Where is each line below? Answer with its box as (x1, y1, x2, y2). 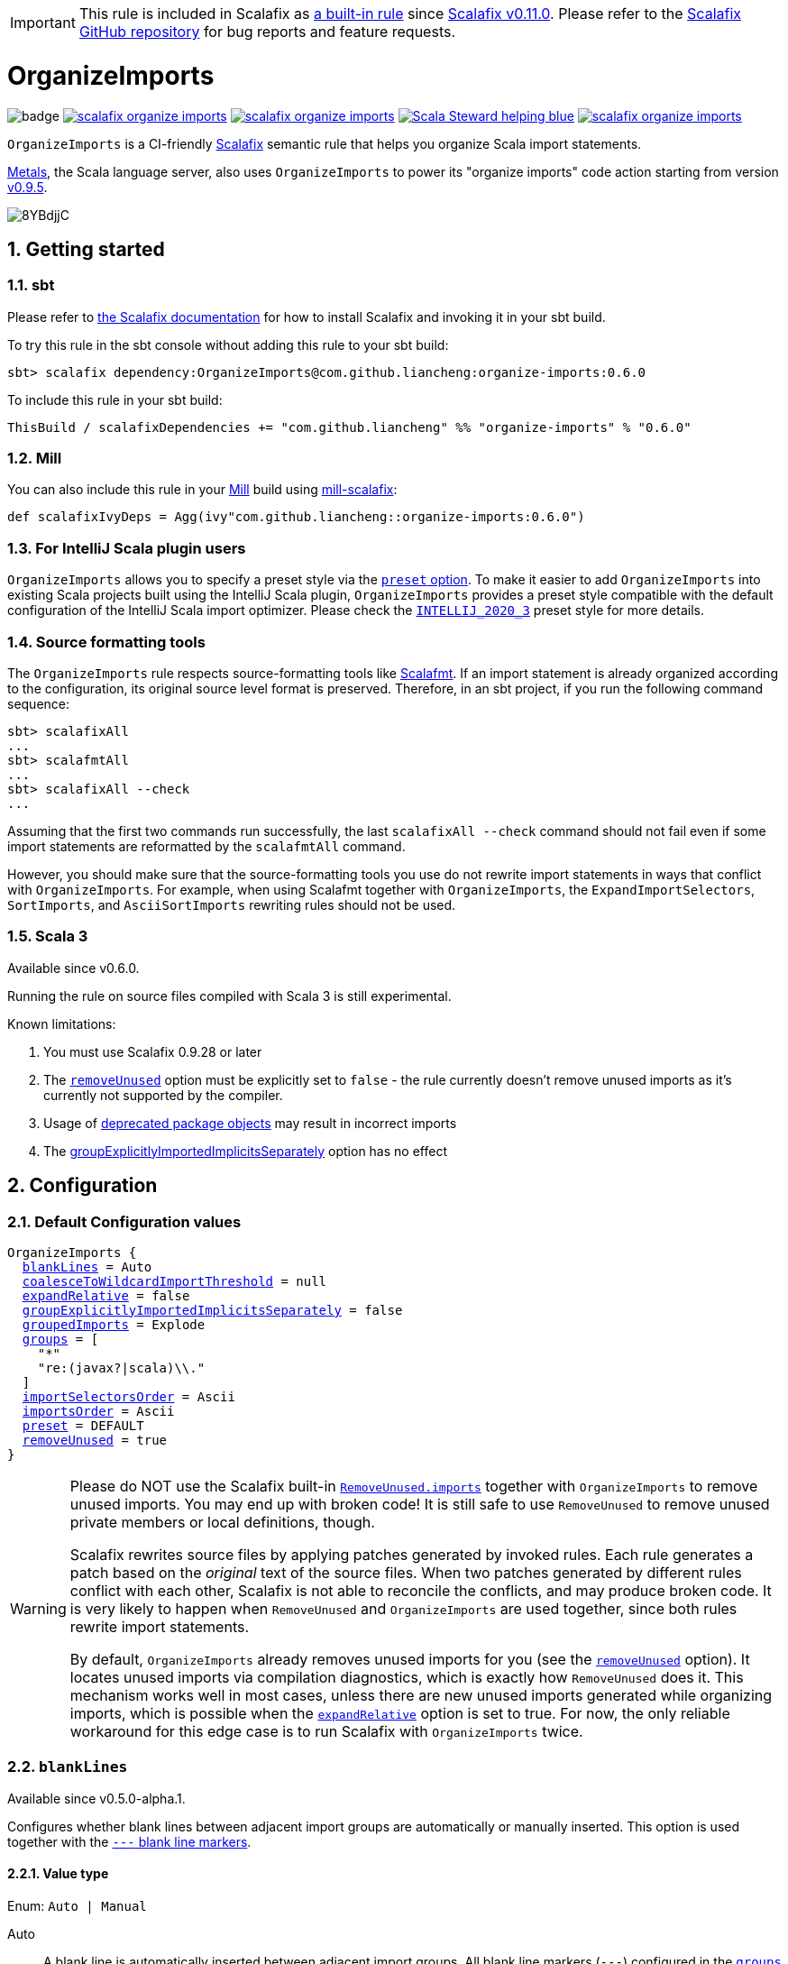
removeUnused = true (22, 1432, 168, 1447)
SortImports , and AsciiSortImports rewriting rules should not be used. (7, 896, 456, 913)
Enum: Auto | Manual (7, 1897, 147, 1914)
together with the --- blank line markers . (7, 1833, 252, 1849)
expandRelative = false (22, 1288, 190, 1303)
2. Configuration (7, 1174, 158, 1198)
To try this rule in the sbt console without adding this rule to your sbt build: (7, 336, 449, 353)
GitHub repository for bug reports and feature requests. (78, 23, 456, 41)
